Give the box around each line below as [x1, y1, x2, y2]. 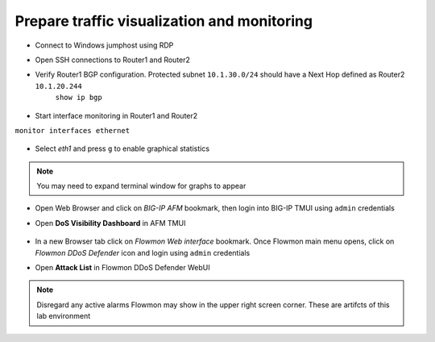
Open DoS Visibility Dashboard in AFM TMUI [35, 218, 186, 227]
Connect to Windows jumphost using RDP [35, 40, 174, 50]
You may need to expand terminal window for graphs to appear [36, 181, 246, 191]
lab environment [36, 311, 91, 321]
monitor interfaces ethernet [14, 126, 130, 135]
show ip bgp [55, 93, 102, 102]
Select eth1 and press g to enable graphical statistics [35, 144, 209, 153]
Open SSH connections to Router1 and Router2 [35, 55, 191, 65]
